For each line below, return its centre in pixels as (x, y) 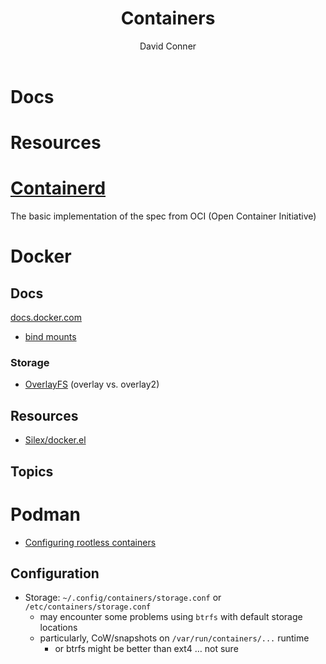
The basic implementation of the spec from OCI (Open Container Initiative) (163, 216)
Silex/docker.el (55, 440)
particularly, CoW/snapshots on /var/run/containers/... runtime (174, 638)
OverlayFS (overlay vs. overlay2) (92, 384)
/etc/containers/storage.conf (88, 607)
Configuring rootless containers (90, 542)
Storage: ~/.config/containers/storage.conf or (123, 598)
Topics (32, 471)
